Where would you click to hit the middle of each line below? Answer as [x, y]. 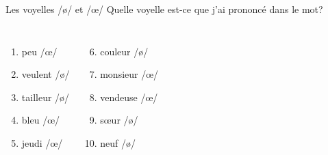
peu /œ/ [39, 51]
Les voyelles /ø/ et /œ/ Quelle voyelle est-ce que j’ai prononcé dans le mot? [164, 9]
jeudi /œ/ [42, 142]
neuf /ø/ [118, 142]
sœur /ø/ [119, 120]
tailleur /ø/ [46, 97]
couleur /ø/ [124, 51]
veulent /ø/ [46, 74]
